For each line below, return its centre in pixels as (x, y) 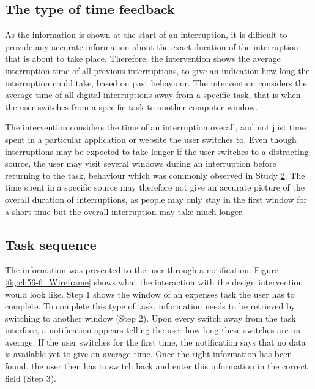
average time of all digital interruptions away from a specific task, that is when (153, 95)
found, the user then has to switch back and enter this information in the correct (157, 366)
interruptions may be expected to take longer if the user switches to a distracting (157, 151)
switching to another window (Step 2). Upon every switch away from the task (150, 318)
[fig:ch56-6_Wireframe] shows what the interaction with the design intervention (154, 281)
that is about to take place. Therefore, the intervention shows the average (143, 59)
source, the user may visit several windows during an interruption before (141, 163)
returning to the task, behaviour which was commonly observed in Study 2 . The (155, 175)
